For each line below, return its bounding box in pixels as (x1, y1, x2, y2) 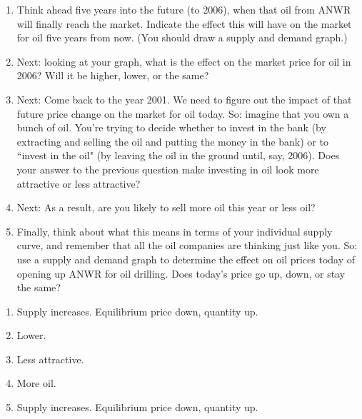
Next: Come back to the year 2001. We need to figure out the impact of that (16, 91, 352, 106)
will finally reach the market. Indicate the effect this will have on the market (16, 16, 352, 31)
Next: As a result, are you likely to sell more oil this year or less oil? (16, 200, 316, 215)
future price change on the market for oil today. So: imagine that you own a (16, 106, 349, 121)
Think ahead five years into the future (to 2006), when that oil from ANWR (16, 2, 351, 16)
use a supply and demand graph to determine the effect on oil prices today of (16, 251, 356, 266)
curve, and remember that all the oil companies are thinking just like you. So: (16, 238, 358, 253)
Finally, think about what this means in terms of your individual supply (16, 223, 333, 238)
